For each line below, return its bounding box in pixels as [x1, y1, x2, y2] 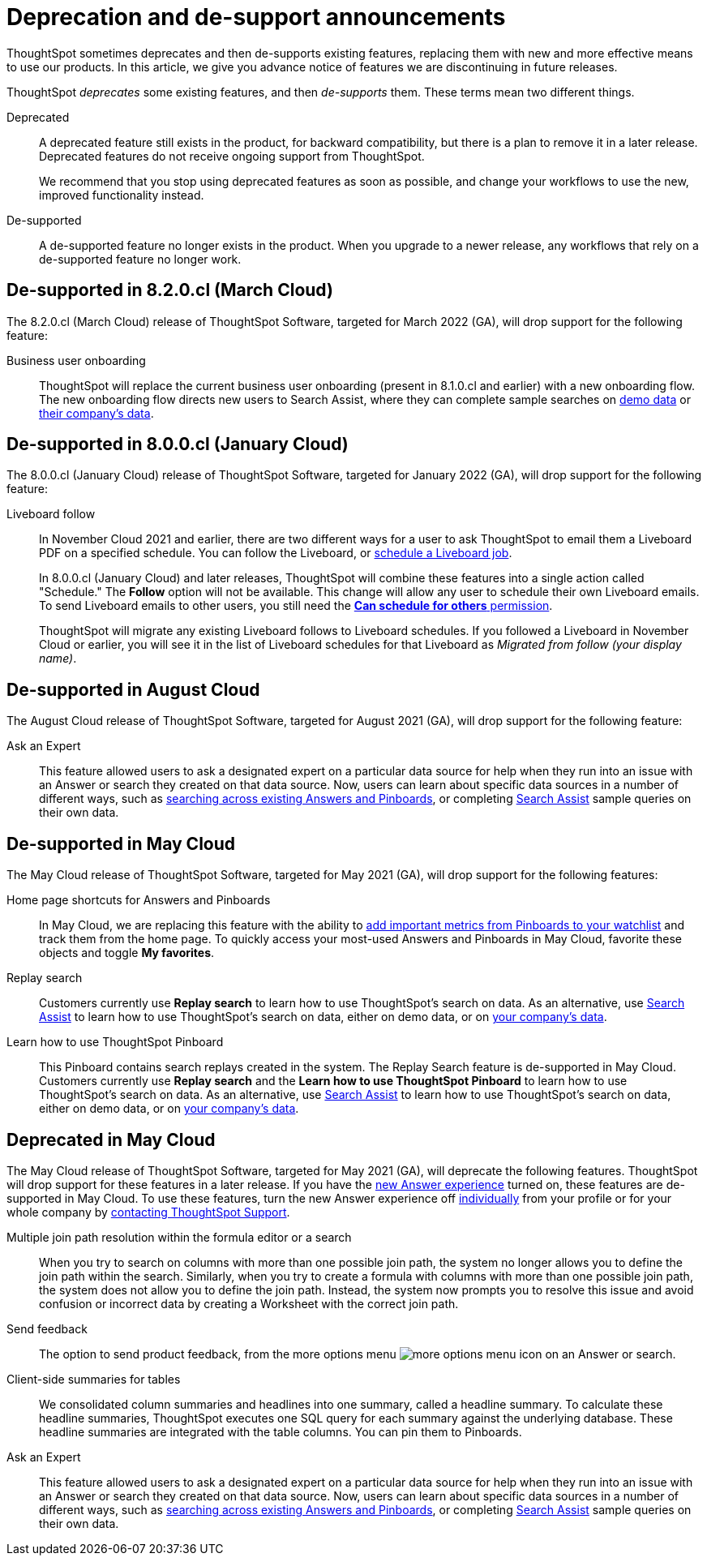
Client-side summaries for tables [6, 1371, 181, 1386]
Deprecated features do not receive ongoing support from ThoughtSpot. [39, 148, 425, 163]
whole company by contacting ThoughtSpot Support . [6, 1204, 290, 1219]
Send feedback [6, 1321, 88, 1336]
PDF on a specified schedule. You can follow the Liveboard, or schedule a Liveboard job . [39, 546, 512, 560]
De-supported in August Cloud [6, 679, 260, 700]
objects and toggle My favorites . [39, 946, 215, 960]
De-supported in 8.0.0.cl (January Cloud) [6, 434, 349, 455]
